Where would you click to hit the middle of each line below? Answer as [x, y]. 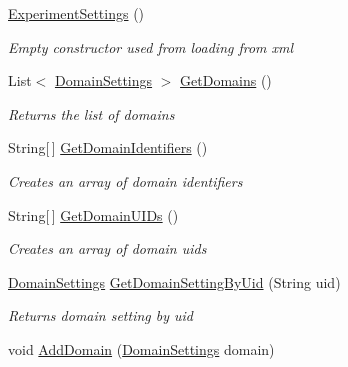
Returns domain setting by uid [101, 315]
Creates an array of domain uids [107, 248]
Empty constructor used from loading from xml [151, 46]
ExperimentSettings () [76, 13]
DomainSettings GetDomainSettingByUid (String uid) [174, 281]
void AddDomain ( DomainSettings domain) [141, 348]
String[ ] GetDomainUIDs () [93, 214]
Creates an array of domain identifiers [125, 180]
